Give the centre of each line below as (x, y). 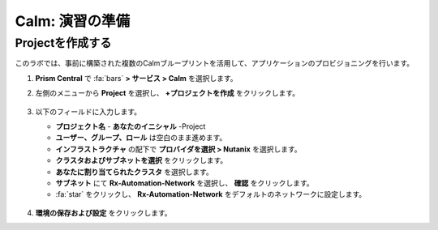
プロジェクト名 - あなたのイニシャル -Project (131, 126)
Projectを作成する (63, 43)
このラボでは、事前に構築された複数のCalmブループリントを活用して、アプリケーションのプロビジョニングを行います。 (215, 63)
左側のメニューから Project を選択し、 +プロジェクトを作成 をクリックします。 (167, 93)
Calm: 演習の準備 (73, 21)
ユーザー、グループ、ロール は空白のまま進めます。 (141, 138)
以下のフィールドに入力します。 (88, 111)
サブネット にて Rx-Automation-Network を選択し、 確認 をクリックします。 (185, 183)
